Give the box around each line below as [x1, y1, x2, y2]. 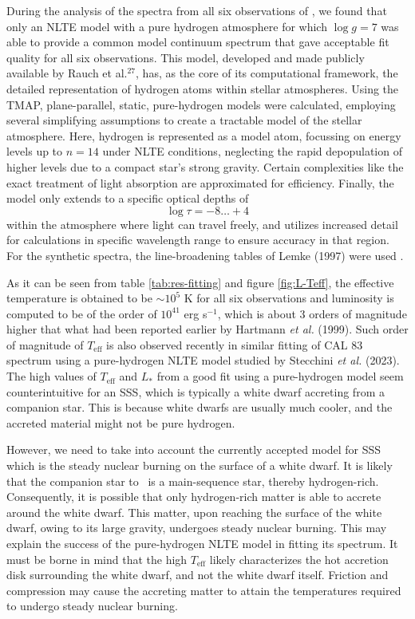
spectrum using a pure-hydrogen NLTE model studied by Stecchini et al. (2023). [6, 352, 400, 369]
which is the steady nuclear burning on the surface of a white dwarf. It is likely [6, 457, 393, 474]
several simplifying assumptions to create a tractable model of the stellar [6, 112, 362, 128]
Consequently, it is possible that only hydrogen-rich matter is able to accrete [6, 488, 381, 505]
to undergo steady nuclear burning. [6, 597, 178, 614]
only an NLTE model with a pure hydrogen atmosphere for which [6, 18, 327, 34]
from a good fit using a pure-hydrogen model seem [156, 368, 404, 384]
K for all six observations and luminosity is [184, 290, 394, 306]
